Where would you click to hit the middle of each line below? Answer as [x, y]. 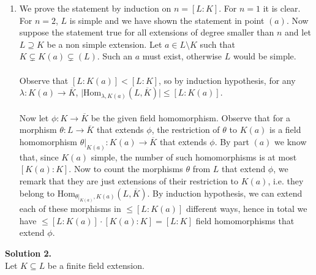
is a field [285, 130]
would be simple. [265, 56]
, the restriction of [186, 130]
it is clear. [282, 8]
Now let [34, 117]
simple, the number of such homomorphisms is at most [194, 156]
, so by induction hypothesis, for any [227, 80]
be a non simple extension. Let [104, 44]
